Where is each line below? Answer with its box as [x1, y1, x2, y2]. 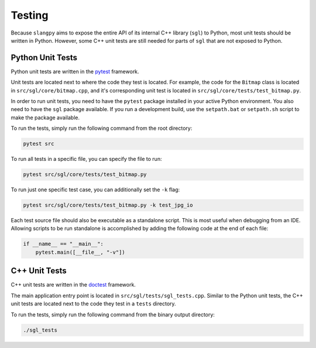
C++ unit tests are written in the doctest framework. [11, 281, 136, 288]
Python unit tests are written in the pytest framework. [11, 68, 140, 75]
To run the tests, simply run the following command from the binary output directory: [11, 311, 215, 318]
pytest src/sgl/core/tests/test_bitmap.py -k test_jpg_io [23, 202, 193, 209]
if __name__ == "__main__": [23, 240, 104, 247]
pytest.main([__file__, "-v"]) [35, 249, 125, 256]
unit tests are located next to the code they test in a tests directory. [11, 300, 176, 307]
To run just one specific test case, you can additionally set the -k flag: [11, 186, 180, 193]
